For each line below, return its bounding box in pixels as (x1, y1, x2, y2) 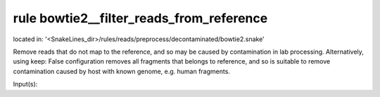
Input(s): (13, 80, 38, 89)
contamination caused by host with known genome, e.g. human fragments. (13, 67, 230, 75)
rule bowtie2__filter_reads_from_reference (13, 10, 268, 26)
